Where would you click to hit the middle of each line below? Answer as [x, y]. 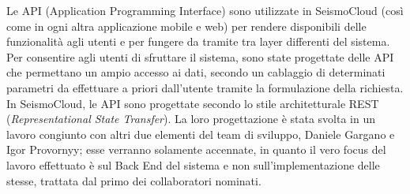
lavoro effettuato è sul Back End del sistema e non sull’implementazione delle [193, 164]
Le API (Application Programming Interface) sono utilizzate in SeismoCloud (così [205, 10]
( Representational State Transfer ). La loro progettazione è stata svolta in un [191, 119]
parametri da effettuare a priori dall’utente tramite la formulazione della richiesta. [205, 87]
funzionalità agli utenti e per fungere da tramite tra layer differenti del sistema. [198, 41]
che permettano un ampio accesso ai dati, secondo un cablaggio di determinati [196, 72]
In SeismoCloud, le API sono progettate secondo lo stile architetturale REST [193, 103]
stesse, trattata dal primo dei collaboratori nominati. [134, 180]
